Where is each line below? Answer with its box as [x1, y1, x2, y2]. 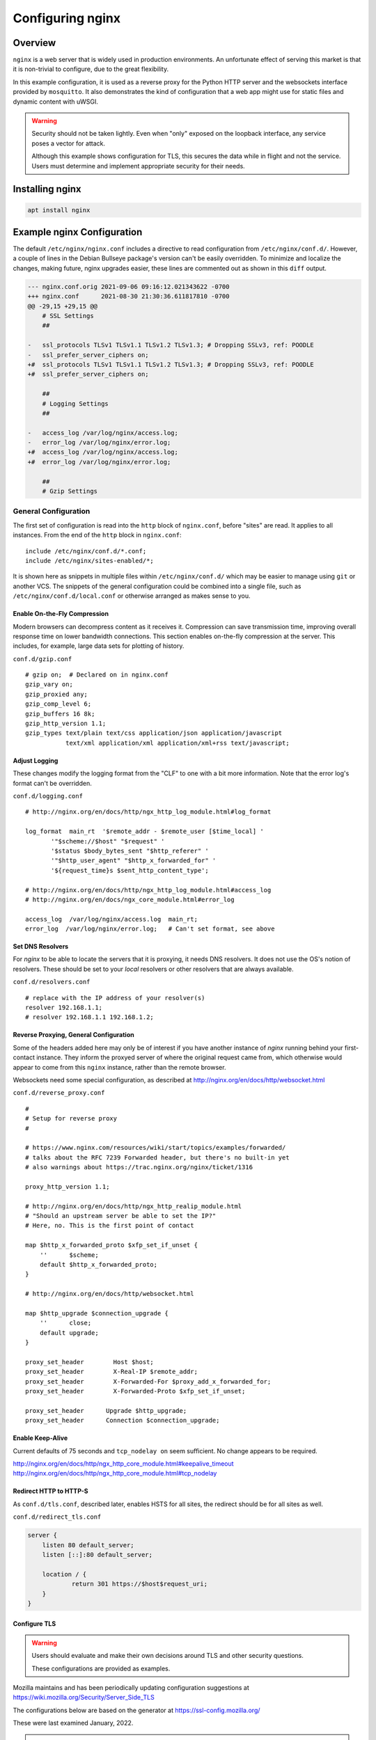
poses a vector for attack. [31, 139, 106, 148]
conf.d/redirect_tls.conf [13, 1513, 102, 1521]
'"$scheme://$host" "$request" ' [51, 837, 165, 845]
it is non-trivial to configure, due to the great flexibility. [13, 65, 169, 73]
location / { [42, 1570, 87, 1578]
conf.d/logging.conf [13, 792, 84, 800]
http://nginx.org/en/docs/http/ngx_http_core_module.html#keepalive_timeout [13, 1460, 234, 1468]
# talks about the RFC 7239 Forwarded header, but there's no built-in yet [25, 1153, 290, 1162]
